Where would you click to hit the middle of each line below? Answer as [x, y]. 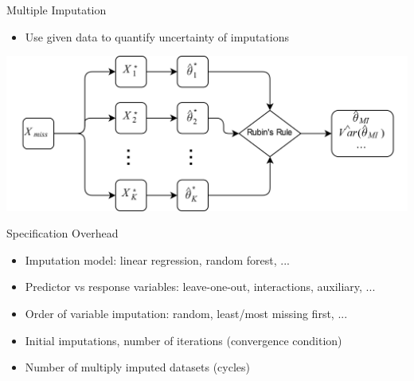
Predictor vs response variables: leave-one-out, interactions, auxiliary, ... [200, 287]
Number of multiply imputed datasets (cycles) [138, 367]
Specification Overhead [62, 233]
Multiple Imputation [57, 10]
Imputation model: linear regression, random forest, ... [157, 259]
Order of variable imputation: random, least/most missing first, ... [186, 313]
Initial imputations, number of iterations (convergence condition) [184, 340]
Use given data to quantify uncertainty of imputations [157, 36]
